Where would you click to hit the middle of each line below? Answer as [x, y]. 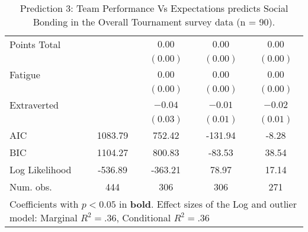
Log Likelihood [41, 169]
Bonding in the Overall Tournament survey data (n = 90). [154, 22]
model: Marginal [44, 217]
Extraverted [34, 105]
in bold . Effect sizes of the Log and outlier [208, 204]
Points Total [35, 44]
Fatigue [25, 74]
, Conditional [144, 217]
